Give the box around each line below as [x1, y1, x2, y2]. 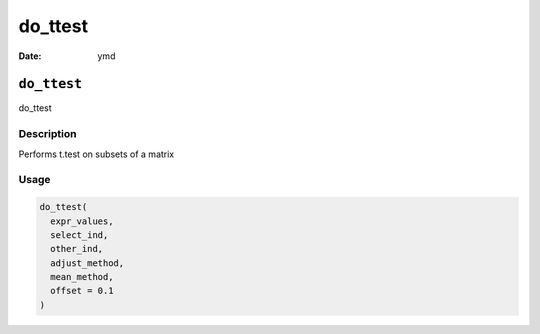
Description [18, 127, 77, 141]
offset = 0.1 [50, 285, 114, 297]
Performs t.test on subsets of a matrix [18, 148, 175, 160]
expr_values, [50, 215, 114, 227]
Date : [18, 50, 42, 62]
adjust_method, [50, 257, 125, 269]
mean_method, [50, 271, 114, 283]
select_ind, [50, 229, 109, 240]
